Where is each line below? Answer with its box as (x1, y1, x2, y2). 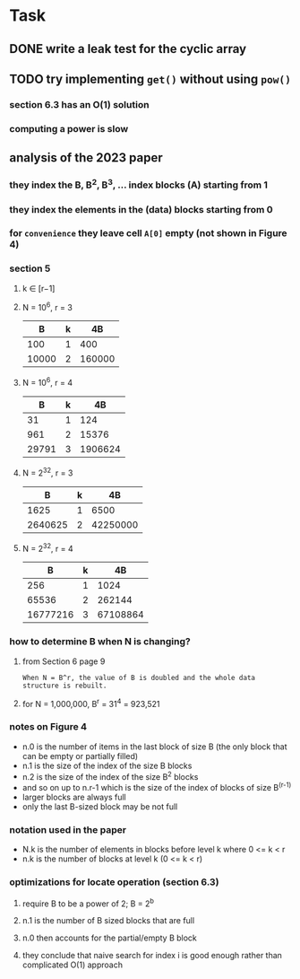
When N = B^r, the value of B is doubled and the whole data (21, 673, 256, 682)
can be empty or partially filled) (21, 750, 139, 761)
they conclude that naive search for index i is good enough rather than (21, 950, 282, 961)
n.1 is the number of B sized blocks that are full (21, 915, 195, 926)
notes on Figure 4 (9, 721, 88, 733)
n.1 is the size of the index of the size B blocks (21, 760, 193, 771)
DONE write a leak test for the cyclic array (9, 41, 247, 57)
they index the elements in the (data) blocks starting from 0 (9, 203, 273, 215)
